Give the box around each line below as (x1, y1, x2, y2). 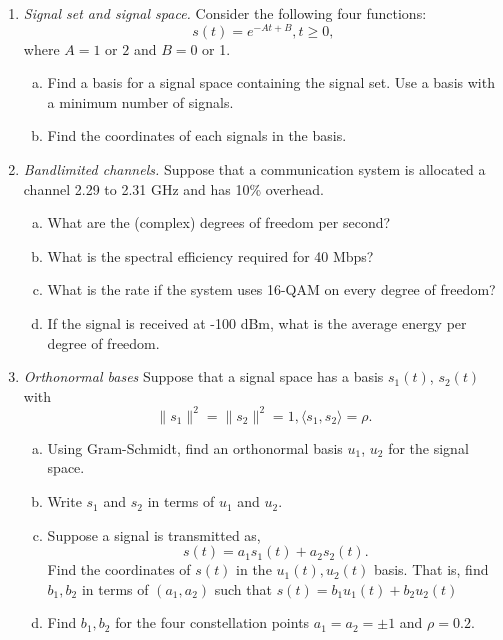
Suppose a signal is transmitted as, (47, 524, 261, 545)
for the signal (388, 437, 469, 458)
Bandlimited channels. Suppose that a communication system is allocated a (23, 159, 486, 180)
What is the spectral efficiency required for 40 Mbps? (47, 245, 374, 266)
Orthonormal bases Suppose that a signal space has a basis (23, 366, 384, 387)
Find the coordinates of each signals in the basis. (47, 125, 347, 146)
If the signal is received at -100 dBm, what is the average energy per (47, 313, 467, 334)
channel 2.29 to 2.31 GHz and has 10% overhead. (23, 178, 324, 199)
